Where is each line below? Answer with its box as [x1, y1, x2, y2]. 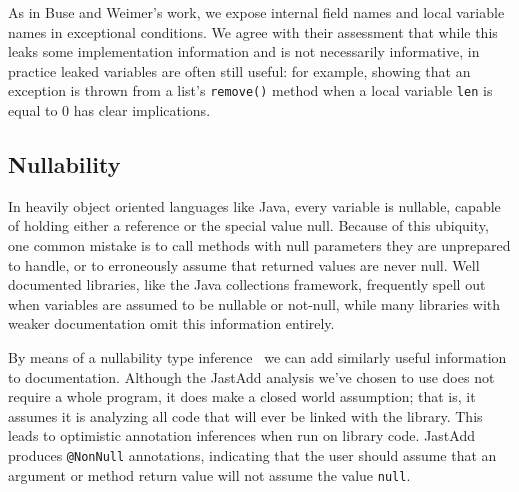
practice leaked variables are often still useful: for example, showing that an [8, 60, 471, 81]
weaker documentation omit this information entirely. [8, 313, 335, 334]
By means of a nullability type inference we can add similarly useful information [8, 346, 507, 367]
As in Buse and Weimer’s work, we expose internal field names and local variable [8, 2, 505, 22]
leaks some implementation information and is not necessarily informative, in [8, 41, 480, 62]
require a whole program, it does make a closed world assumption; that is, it [8, 386, 476, 407]
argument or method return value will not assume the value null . [8, 464, 411, 485]
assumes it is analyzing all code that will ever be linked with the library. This [8, 405, 483, 426]
